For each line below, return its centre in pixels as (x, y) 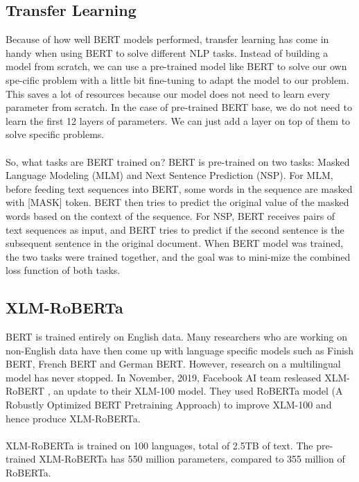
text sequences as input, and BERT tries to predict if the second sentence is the (175, 229)
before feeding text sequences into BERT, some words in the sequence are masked (179, 188)
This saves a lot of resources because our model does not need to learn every (168, 93)
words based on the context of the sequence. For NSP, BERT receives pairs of (170, 215)
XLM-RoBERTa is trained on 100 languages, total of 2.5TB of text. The (159, 445)
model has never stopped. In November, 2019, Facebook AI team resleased (164, 377)
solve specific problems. (55, 134)
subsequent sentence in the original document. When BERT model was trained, (175, 243)
